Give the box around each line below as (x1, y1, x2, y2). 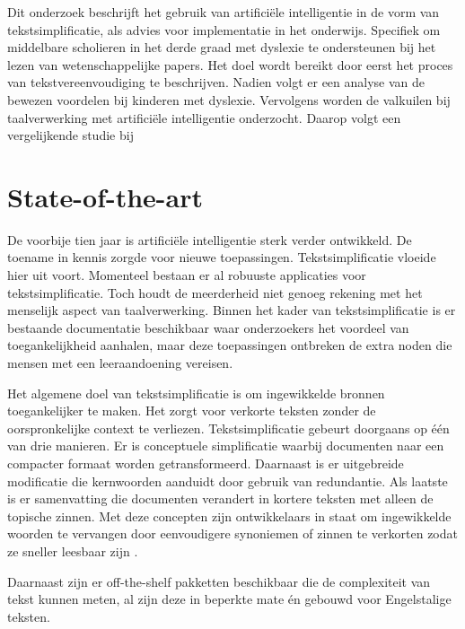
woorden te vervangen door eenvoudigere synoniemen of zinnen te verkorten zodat (7, 524, 458, 543)
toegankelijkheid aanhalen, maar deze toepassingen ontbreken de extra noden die (7, 336, 452, 354)
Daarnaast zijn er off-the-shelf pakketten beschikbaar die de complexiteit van (7, 572, 431, 590)
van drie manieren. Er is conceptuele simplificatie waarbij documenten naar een (7, 436, 444, 455)
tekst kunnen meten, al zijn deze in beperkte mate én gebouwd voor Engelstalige (7, 590, 452, 608)
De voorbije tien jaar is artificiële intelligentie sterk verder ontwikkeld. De (7, 230, 412, 249)
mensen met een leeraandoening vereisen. (7, 354, 233, 372)
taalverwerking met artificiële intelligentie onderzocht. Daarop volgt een (7, 108, 401, 127)
